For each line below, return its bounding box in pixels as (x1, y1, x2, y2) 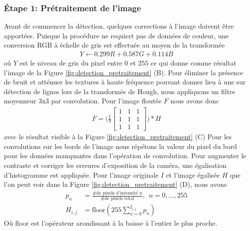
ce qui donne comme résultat (150, 58, 236, 68)
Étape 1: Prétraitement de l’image (4, 1, 141, 14)
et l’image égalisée (166, 169, 220, 180)
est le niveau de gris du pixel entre (19, 58, 123, 68)
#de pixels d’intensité (92, 190, 138, 196)
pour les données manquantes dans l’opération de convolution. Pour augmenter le (4, 150, 247, 161)
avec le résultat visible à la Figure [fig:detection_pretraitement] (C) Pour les (4, 132, 232, 142)
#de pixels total (100, 196, 134, 201)
